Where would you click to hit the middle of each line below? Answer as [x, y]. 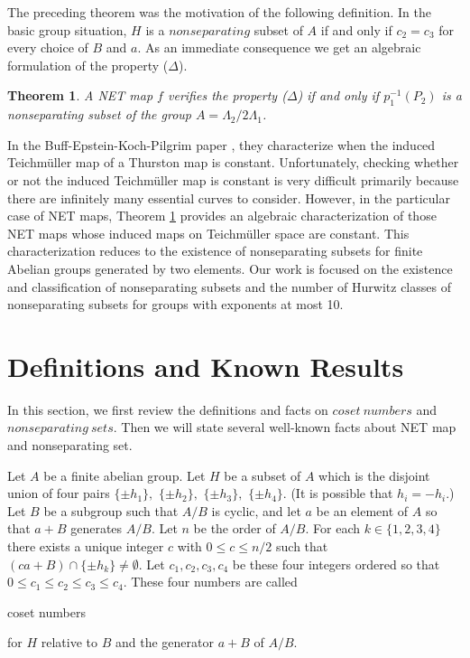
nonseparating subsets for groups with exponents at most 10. [175, 304]
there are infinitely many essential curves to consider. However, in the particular [229, 197]
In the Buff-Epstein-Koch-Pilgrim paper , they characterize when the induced [221, 144]
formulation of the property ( [88, 65]
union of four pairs [59, 493]
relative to [69, 642]
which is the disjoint [374, 475]
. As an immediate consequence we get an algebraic [279, 47]
